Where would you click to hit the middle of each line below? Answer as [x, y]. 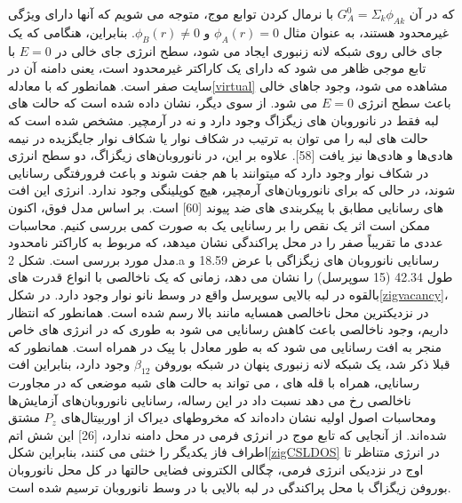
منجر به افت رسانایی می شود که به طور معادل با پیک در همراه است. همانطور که [225, 346]
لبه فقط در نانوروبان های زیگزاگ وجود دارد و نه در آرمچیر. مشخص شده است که [223, 120]
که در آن [432, 13]
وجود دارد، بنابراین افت [69, 364]
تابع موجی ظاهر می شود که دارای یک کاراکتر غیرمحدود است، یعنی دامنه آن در [217, 68]
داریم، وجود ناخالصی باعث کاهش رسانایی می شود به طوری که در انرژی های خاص [228, 329]
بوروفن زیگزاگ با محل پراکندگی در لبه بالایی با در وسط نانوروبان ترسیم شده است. [230, 487]
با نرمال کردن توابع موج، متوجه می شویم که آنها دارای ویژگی [171, 13]
